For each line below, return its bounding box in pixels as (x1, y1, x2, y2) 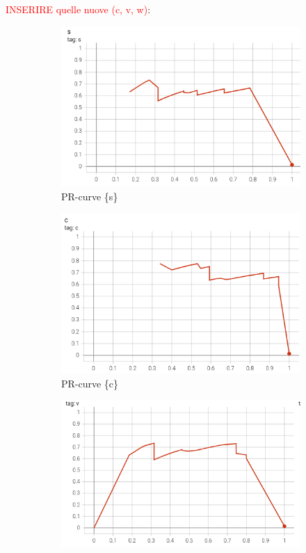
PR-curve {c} (61, 376, 119, 390)
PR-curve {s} (61, 189, 118, 203)
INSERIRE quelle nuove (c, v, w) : (6, 2, 151, 16)
